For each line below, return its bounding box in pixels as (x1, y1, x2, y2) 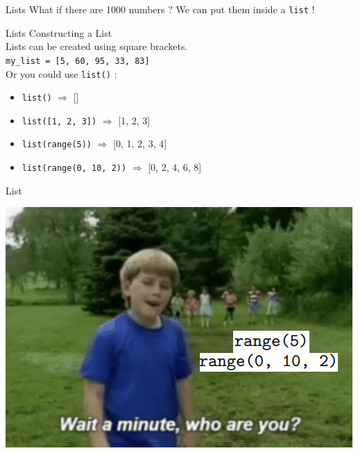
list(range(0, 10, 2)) (22, 163, 127, 174)
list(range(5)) (22, 140, 92, 150)
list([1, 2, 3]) (22, 116, 97, 126)
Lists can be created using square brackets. (6, 39, 188, 53)
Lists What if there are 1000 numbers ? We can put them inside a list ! (6, 2, 315, 16)
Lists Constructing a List (6, 25, 112, 40)
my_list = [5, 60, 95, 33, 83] (6, 56, 150, 66)
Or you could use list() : (6, 66, 117, 81)
